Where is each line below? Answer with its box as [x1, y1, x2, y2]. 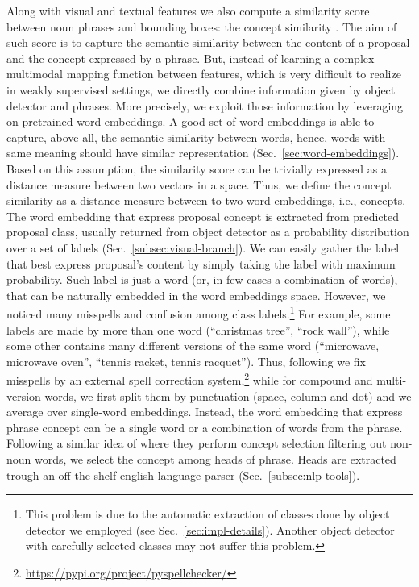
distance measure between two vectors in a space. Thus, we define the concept [6, 176, 392, 193]
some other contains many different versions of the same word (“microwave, [6, 337, 380, 354]
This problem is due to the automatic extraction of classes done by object [25, 506, 390, 522]
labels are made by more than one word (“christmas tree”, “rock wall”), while [6, 321, 390, 338]
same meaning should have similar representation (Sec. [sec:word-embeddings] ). [6, 144, 400, 161]
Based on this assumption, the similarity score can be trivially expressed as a [6, 160, 387, 177]
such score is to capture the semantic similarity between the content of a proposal [6, 34, 410, 51]
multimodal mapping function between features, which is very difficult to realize [6, 65, 401, 82]
